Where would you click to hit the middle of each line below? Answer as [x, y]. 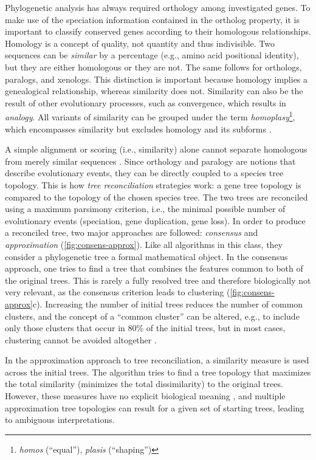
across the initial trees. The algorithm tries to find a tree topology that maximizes [158, 372]
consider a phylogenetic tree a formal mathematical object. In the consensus [146, 256]
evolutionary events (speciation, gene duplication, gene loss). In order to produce [155, 220]
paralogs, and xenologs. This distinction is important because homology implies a [156, 79]
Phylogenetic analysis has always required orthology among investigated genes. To [158, 7]
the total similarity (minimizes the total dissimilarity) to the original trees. [144, 384]
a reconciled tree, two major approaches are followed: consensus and [132, 232]
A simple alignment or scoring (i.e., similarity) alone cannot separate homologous [156, 149]
